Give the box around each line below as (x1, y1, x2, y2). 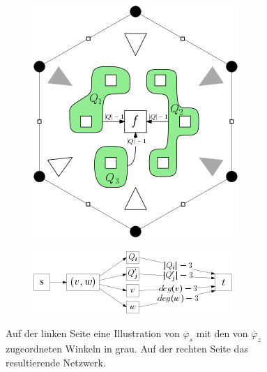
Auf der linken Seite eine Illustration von (6, 326, 180, 341)
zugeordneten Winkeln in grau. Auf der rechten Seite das (6, 341, 248, 355)
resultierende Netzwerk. (6, 355, 106, 369)
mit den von (196, 326, 248, 341)
